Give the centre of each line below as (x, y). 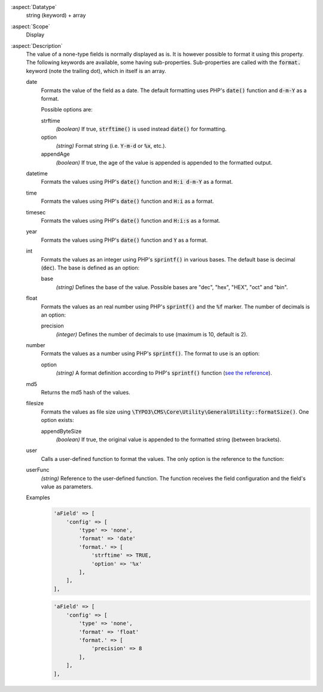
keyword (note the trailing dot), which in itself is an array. (96, 71)
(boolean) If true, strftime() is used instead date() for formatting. (141, 129)
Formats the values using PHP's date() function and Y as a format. (124, 240)
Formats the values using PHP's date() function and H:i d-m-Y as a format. (137, 182)
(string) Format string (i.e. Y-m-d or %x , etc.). (111, 145)
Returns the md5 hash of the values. (86, 393)
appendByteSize (61, 431)
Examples (38, 497)
